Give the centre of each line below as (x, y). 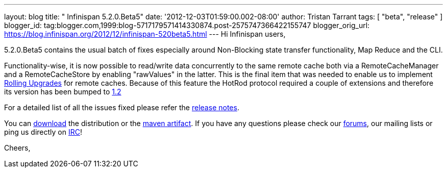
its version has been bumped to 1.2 (63, 92)
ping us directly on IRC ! (43, 132)
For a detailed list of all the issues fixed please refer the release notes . (122, 107)
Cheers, (17, 148)
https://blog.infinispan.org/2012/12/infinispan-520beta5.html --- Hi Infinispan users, (145, 34)
